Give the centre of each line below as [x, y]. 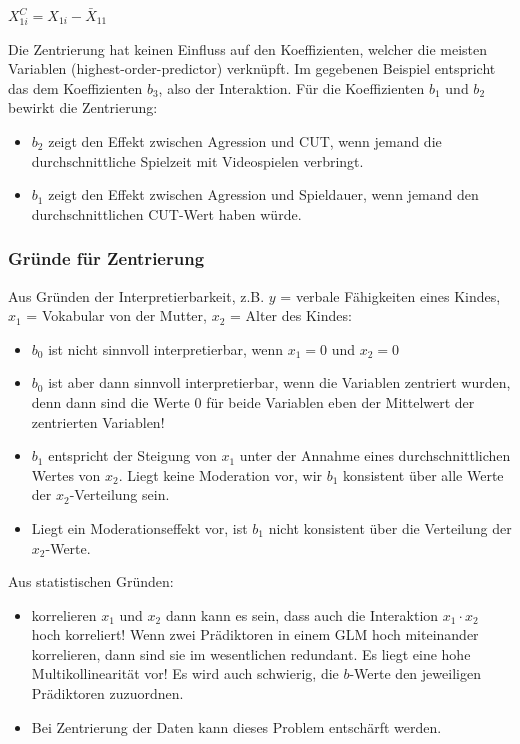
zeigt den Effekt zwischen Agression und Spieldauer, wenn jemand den [263, 194]
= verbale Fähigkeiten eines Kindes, [390, 295]
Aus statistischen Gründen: [91, 581]
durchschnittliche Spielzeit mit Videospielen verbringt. [197, 160]
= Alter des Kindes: [291, 315]
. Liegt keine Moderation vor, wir [220, 474]
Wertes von [66, 474]
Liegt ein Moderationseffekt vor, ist [139, 527]
